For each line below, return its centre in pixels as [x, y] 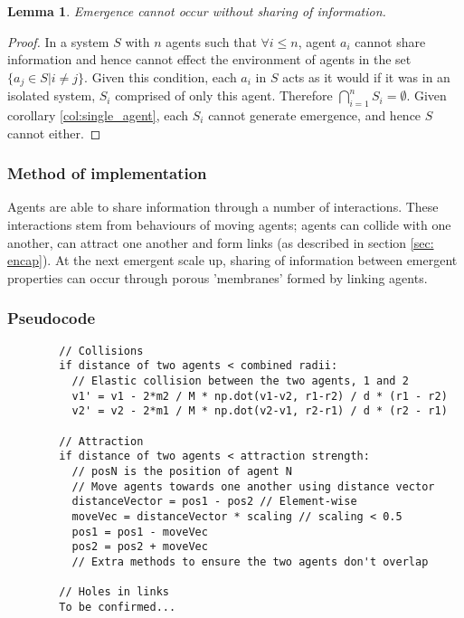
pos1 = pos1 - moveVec [140, 532]
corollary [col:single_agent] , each [98, 115]
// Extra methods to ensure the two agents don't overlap [250, 561]
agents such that [211, 41]
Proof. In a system [58, 41]
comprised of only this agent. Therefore [224, 95]
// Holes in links [114, 592]
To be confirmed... [118, 607]
